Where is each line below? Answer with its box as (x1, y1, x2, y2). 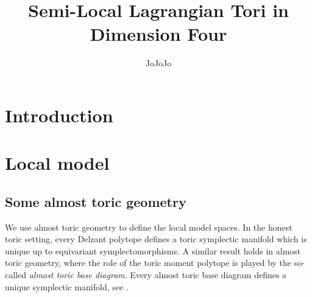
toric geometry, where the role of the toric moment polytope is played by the (5, 256, 292, 269)
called (5, 268, 26, 281)
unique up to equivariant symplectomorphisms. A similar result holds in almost (5, 244, 301, 257)
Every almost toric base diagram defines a (130, 268, 287, 281)
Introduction (5, 102, 113, 127)
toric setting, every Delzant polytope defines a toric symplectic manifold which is (5, 232, 307, 245)
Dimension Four (90, 21, 227, 46)
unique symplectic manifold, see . (5, 280, 129, 293)
